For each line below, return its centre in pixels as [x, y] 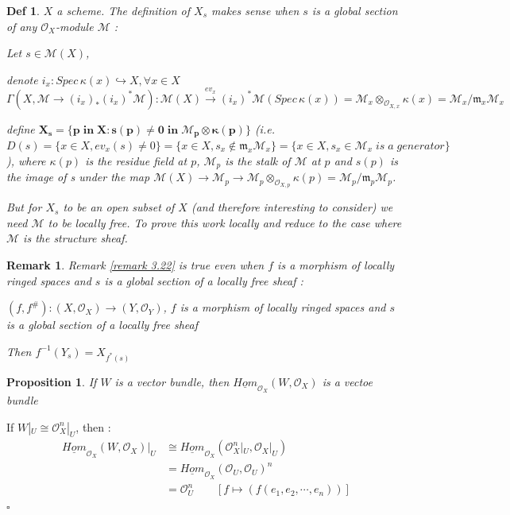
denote [22, 79]
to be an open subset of [119, 207]
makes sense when [255, 10]
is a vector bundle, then [172, 381]
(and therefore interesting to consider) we [292, 207]
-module [75, 26]
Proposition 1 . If [52, 381]
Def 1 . [23, 10]
